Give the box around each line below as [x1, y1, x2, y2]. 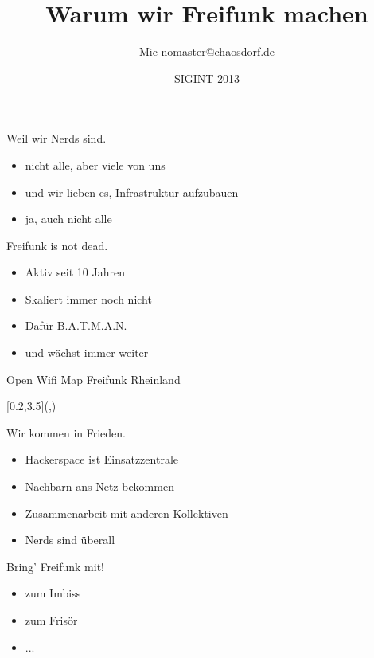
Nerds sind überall [25, 531, 115, 548]
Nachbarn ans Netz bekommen [25, 478, 174, 495]
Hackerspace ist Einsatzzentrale [25, 451, 178, 468]
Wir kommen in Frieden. [6, 424, 127, 441]
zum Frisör [25, 612, 78, 628]
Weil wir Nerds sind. [6, 130, 107, 147]
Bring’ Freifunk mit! [6, 558, 105, 574]
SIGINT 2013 [173, 69, 240, 86]
